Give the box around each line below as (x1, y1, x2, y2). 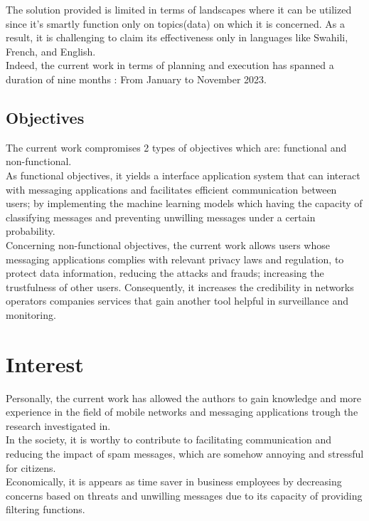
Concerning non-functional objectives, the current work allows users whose (6, 237, 330, 252)
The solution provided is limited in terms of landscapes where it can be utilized (6, 2, 352, 16)
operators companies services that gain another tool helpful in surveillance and (6, 293, 349, 308)
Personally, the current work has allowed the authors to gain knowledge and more (6, 390, 361, 405)
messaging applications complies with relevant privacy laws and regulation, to (6, 251, 344, 266)
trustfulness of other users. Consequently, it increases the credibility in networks (6, 279, 354, 294)
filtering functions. (6, 502, 85, 517)
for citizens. (6, 460, 56, 475)
